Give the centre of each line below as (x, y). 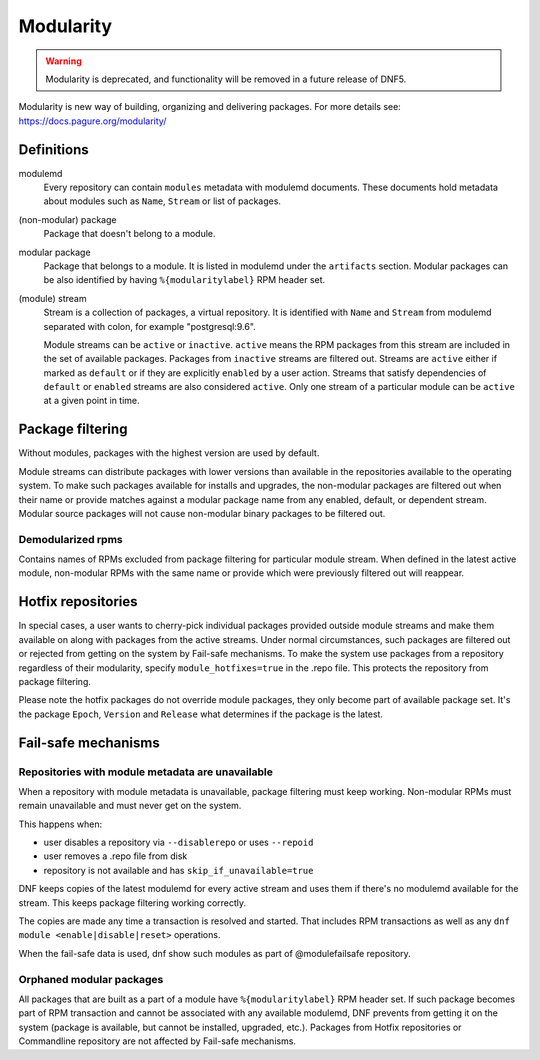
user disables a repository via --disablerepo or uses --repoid (178, 842)
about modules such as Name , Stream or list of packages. (162, 201)
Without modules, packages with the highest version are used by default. (169, 453)
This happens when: (60, 824)
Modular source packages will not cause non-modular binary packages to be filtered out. (202, 513)
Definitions (53, 149)
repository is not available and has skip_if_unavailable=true (178, 870)
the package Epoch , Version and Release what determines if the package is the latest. (201, 714)
